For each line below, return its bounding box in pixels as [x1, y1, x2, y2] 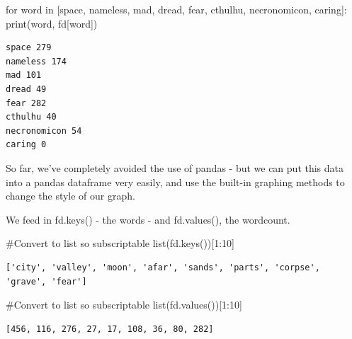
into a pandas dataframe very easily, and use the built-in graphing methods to [6, 174, 345, 189]
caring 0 [6, 139, 47, 150]
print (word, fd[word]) [6, 16, 98, 30]
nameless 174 [6, 56, 67, 67]
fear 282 [6, 98, 47, 108]
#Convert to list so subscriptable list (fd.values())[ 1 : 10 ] [6, 297, 242, 312]
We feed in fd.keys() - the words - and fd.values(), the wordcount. [6, 212, 290, 226]
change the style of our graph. [6, 188, 135, 203]
